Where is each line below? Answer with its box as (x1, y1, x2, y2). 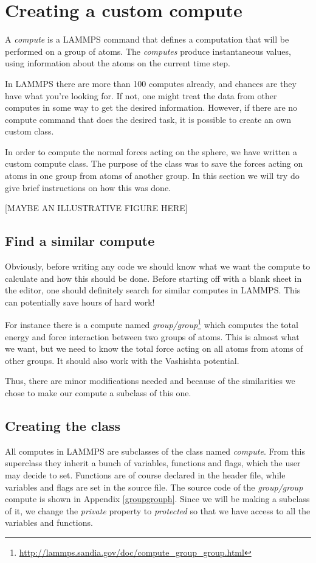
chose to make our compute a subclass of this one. (5, 386, 191, 399)
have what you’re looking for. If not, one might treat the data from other (5, 89, 277, 102)
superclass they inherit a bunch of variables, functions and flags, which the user (5, 456, 301, 469)
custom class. (5, 125, 54, 138)
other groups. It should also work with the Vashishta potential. (5, 354, 239, 366)
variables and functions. (5, 516, 93, 529)
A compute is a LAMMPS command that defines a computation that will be (5, 33, 289, 46)
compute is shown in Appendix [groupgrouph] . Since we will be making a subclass (5, 492, 310, 505)
